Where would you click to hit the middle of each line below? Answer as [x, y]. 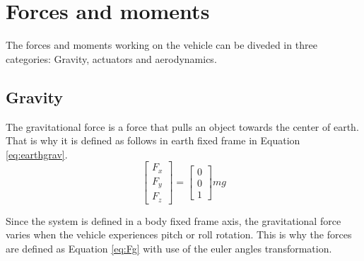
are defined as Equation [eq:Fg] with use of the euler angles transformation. [169, 248]
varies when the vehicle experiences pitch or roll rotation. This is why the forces [179, 234]
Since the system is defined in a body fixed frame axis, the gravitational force [174, 220]
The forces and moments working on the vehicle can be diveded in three [162, 45]
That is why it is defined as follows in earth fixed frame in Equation [153, 140]
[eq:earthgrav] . [37, 154]
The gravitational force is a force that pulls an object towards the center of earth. [182, 126]
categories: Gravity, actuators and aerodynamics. [111, 58]
